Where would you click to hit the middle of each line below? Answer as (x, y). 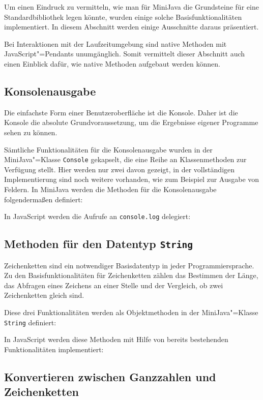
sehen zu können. (31, 132)
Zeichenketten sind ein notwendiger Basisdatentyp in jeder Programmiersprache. (129, 265)
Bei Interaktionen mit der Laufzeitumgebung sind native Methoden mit (115, 43)
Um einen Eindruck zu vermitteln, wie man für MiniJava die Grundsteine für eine (131, 7)
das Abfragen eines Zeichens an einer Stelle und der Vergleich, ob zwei (114, 285)
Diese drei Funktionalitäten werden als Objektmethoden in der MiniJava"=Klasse (131, 312)
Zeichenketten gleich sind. (44, 295)
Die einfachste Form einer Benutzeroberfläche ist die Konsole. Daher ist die (121, 112)
